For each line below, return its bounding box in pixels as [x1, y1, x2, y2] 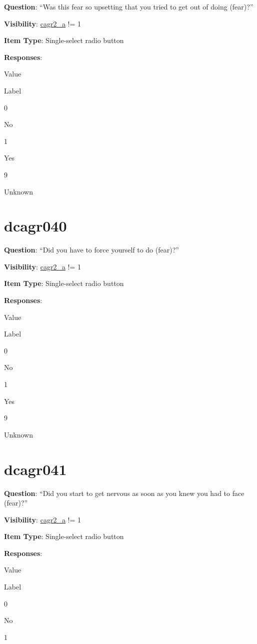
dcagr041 [4, 458, 67, 479]
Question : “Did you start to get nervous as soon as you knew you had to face [4, 487, 244, 498]
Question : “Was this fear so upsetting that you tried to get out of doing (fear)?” [4, 1, 253, 11]
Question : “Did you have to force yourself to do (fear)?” [4, 244, 179, 255]
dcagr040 [4, 215, 67, 236]
